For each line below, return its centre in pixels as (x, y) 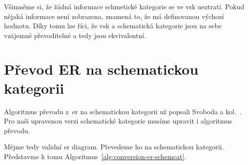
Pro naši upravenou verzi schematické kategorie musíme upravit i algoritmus (118, 121)
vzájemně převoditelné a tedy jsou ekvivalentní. (75, 35)
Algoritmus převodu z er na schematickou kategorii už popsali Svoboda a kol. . (123, 111)
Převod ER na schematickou (101, 69)
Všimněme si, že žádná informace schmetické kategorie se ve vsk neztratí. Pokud (124, 6)
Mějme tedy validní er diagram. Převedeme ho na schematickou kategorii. (114, 147)
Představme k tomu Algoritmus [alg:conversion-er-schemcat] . (95, 156)
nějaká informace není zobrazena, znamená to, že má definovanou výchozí (114, 16)
